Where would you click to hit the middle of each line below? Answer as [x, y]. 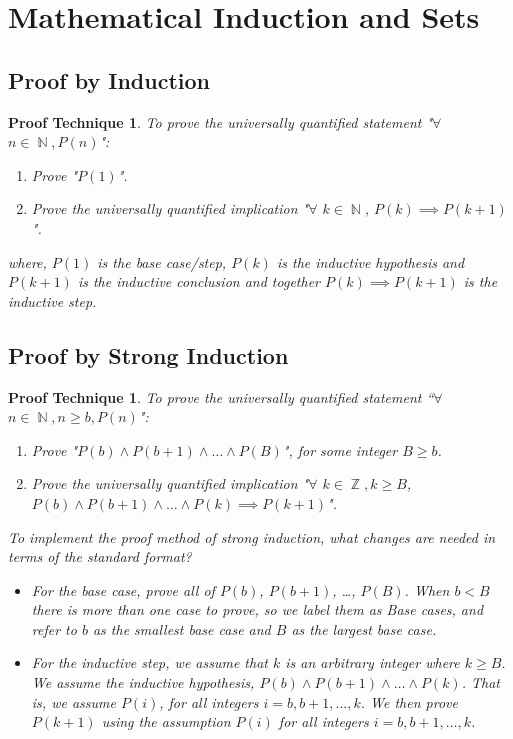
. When [427, 589]
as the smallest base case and [181, 628]
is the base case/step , [162, 261]
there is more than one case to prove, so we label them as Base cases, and [257, 609]
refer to [54, 628]
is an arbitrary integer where [372, 662]
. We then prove [409, 701]
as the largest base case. [364, 628]
